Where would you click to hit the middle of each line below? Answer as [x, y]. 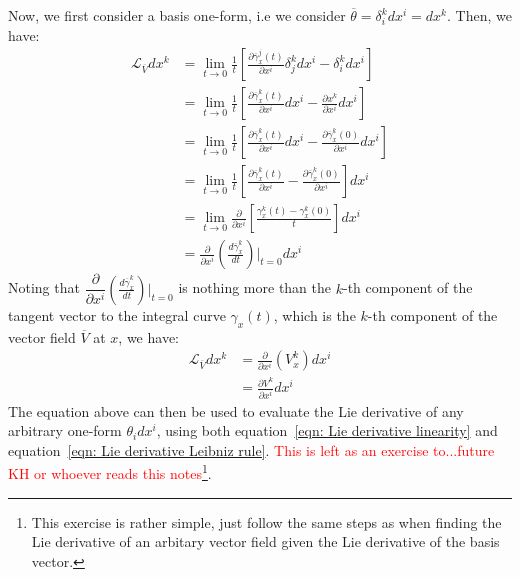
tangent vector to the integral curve [117, 314]
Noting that [44, 287]
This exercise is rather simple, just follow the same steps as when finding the [266, 521]
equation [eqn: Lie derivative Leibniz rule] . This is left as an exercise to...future [251, 449]
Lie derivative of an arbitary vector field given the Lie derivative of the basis [265, 541]
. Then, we [479, 15]
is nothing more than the [254, 287]
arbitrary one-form [65, 430]
